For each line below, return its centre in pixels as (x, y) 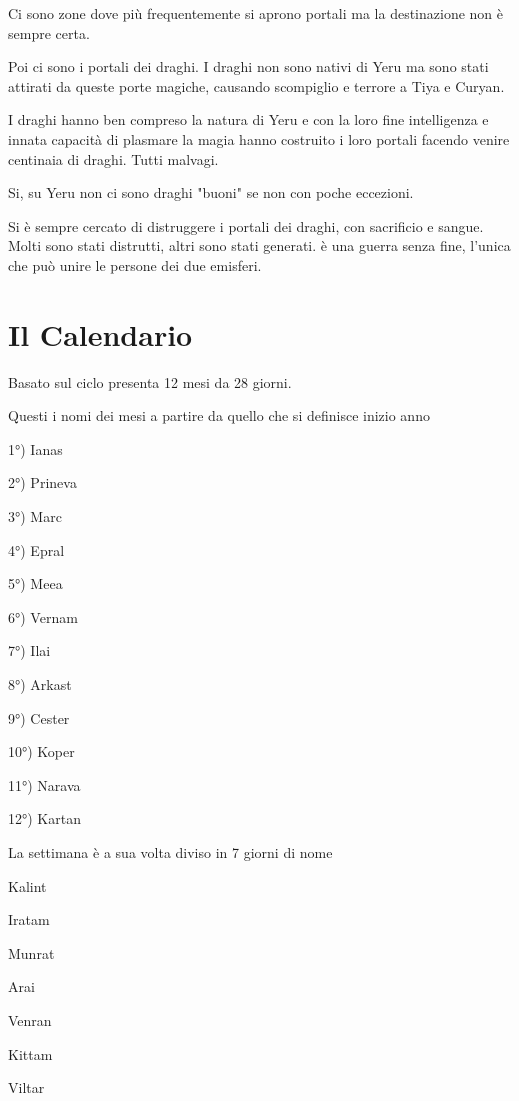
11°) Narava (44, 784)
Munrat (31, 952)
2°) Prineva (42, 482)
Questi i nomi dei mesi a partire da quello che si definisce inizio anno (219, 415)
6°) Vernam (43, 616)
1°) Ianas (35, 448)
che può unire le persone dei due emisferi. (135, 264)
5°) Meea (35, 583)
